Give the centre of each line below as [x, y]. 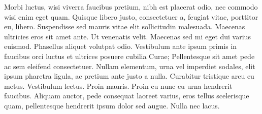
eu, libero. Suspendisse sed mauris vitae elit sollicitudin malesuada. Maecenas [125, 26]
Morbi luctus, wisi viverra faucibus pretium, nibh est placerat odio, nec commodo [131, 7]
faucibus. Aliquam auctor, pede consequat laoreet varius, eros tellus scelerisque [127, 96]
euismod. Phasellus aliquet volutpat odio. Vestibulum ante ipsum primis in [121, 46]
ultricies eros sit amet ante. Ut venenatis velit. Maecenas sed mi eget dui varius [127, 36]
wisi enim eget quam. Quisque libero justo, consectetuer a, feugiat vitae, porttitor [131, 16]
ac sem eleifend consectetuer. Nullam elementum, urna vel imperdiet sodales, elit [130, 66]
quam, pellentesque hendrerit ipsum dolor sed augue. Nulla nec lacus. [112, 105]
